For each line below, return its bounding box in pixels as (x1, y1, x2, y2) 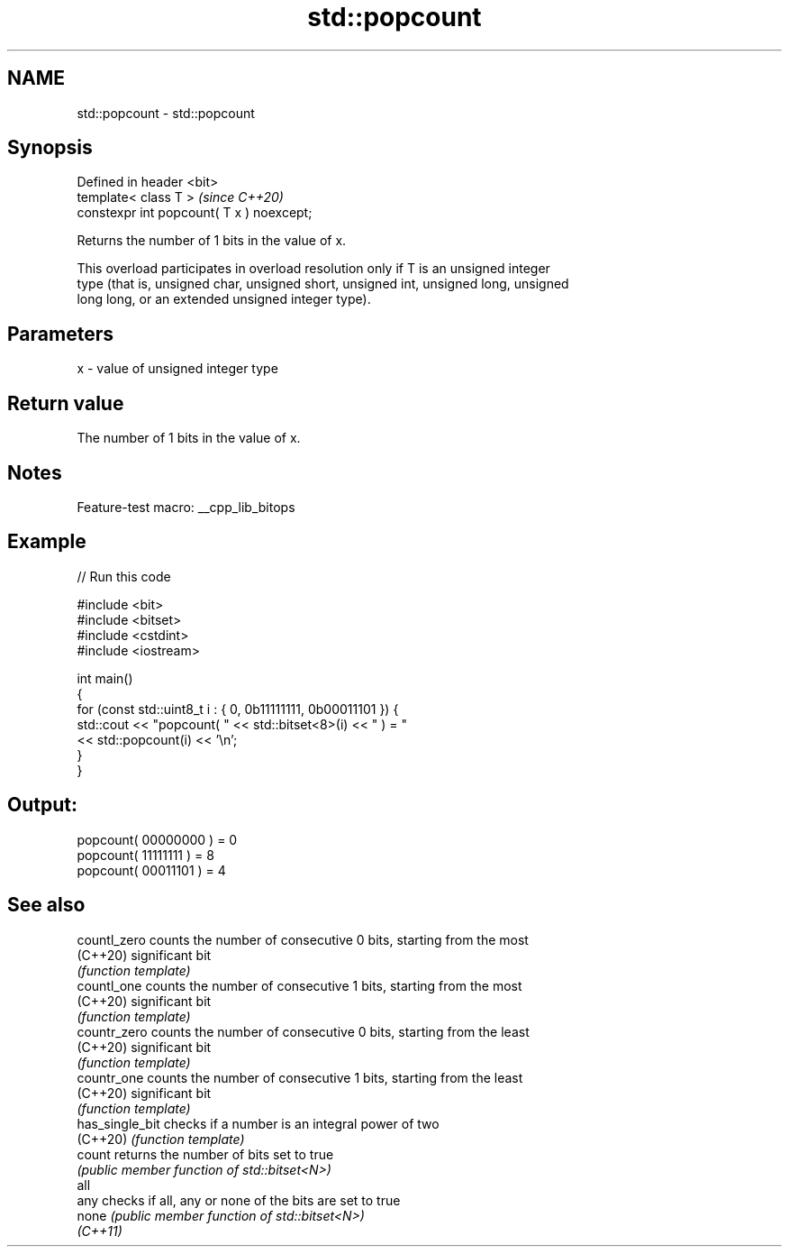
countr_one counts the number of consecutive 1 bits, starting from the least (77, 1069, 523, 1085)
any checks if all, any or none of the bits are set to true (77, 1192, 401, 1208)
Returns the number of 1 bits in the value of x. (77, 233, 347, 249)
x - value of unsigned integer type (77, 361, 278, 377)
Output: (7, 793, 77, 817)
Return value (7, 391, 124, 415)
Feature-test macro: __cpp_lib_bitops (77, 499, 295, 515)
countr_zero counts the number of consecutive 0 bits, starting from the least (77, 1023, 530, 1039)
